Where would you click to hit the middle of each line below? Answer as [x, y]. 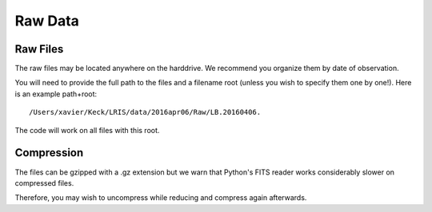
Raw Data [47, 21]
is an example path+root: [56, 94]
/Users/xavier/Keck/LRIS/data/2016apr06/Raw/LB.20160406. [145, 112]
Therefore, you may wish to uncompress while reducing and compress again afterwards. [161, 198]
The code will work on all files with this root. [87, 130]
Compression [49, 153]
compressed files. [44, 183]
